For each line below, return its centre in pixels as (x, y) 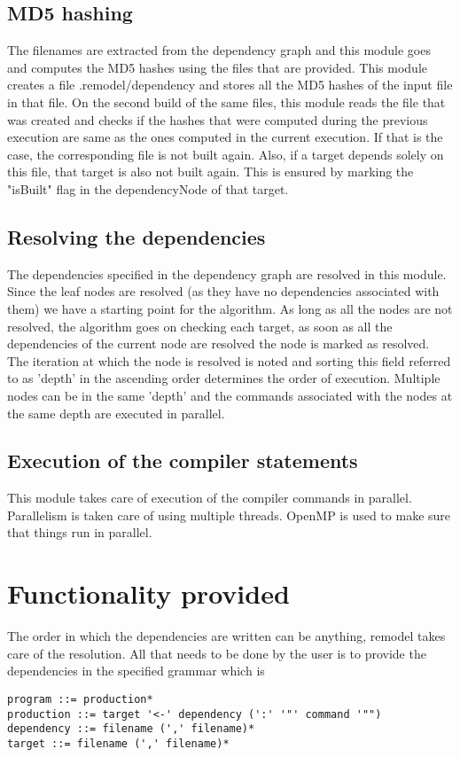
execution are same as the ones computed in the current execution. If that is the (225, 137)
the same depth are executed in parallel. (116, 413)
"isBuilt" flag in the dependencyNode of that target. (148, 188)
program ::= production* (80, 699)
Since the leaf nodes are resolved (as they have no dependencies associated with (223, 291)
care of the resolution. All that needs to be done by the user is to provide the (217, 653)
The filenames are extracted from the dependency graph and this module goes (219, 50)
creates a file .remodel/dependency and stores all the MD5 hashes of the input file (230, 85)
